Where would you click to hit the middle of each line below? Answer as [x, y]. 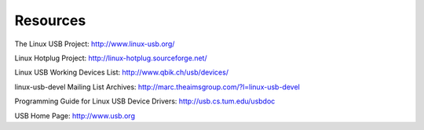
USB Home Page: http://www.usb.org [75, 116]
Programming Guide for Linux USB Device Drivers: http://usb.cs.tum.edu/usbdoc [145, 101]
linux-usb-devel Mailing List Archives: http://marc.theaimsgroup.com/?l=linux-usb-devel [157, 87]
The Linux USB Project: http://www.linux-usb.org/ [95, 44]
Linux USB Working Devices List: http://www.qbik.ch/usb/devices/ [122, 72]
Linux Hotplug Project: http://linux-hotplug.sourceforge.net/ [111, 58]
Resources [50, 20]
